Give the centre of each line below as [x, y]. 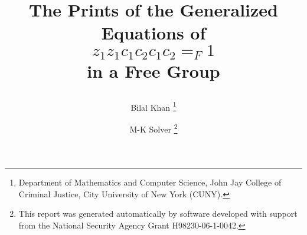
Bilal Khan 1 [153, 106]
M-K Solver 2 [153, 128]
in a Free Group [153, 71]
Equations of [153, 33]
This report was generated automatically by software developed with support [158, 214]
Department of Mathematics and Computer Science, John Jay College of [150, 182]
